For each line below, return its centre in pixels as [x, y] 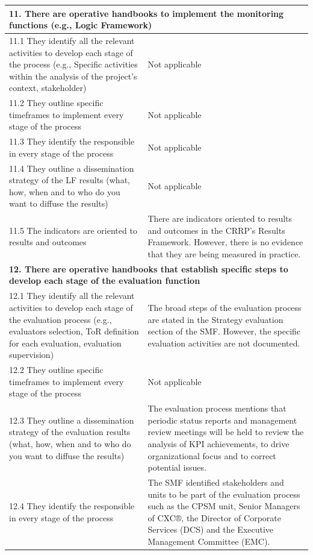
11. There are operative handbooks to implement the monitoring [147, 13]
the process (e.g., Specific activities [73, 64]
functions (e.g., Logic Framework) [81, 25]
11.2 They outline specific [56, 103]
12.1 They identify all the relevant [72, 296]
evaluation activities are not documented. [224, 343]
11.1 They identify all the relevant [72, 40]
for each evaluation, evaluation [65, 343]
